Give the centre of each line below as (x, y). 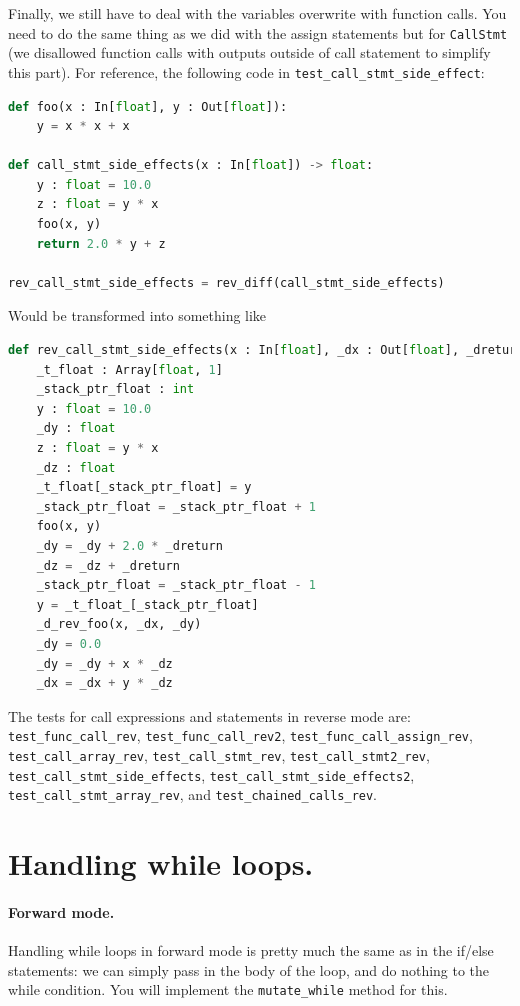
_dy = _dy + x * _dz (104, 663)
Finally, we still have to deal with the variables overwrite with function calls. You (257, 13)
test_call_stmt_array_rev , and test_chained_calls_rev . (193, 794)
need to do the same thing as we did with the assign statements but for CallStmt (258, 32)
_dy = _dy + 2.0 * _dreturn (129, 545)
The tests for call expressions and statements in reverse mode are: (209, 715)
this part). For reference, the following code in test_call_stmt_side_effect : (246, 71)
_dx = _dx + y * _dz (104, 683)
